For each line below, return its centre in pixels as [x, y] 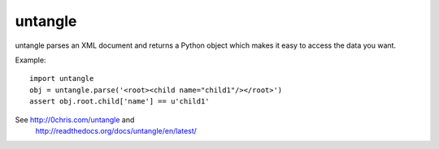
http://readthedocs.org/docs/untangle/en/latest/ [116, 130]
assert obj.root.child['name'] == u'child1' [120, 102]
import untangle [62, 79]
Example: [30, 60]
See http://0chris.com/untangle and [75, 119]
